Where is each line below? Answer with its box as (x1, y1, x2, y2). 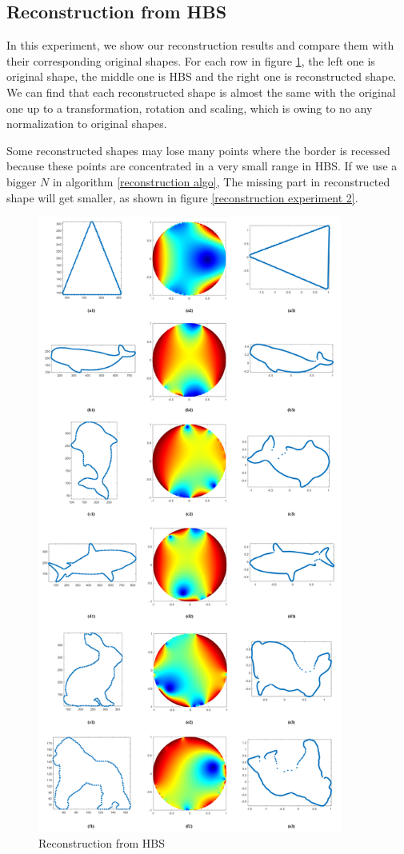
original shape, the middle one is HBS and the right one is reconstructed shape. (6, 68, 397, 85)
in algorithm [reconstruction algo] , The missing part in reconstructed (52, 173, 390, 190)
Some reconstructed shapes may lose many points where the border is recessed (6, 142, 390, 158)
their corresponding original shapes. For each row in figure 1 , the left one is (6, 52, 375, 69)
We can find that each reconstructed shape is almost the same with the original (6, 83, 396, 100)
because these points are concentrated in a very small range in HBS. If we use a (6, 158, 398, 174)
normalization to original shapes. (6, 115, 167, 132)
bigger (6, 173, 37, 190)
